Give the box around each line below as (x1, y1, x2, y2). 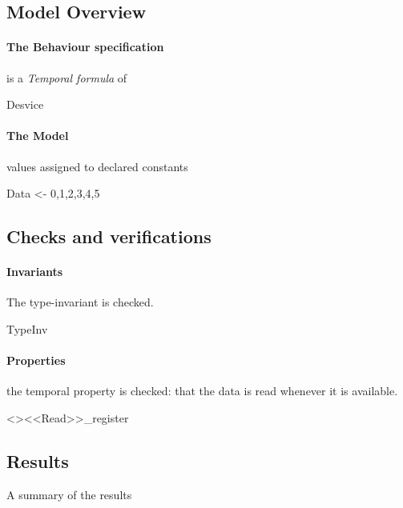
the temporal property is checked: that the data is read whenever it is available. (6, 382, 398, 399)
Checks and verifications (6, 224, 212, 249)
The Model (6, 127, 69, 144)
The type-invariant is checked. (6, 294, 154, 310)
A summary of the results (6, 486, 132, 502)
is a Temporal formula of (6, 69, 127, 86)
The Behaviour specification (6, 38, 164, 55)
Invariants (6, 263, 63, 280)
